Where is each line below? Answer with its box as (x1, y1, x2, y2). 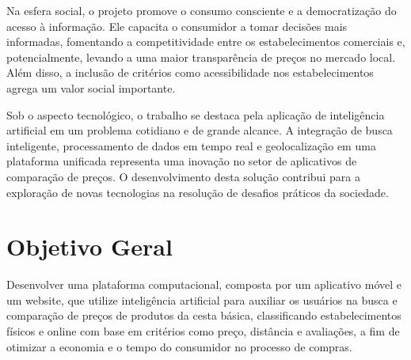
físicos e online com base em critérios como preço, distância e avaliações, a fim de (6, 323, 400, 339)
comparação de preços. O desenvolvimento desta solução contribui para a (6, 168, 360, 184)
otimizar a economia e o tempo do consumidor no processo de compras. (6, 338, 352, 354)
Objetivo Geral (6, 230, 173, 263)
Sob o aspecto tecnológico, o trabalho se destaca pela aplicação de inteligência (6, 106, 385, 123)
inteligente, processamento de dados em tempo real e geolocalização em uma (6, 137, 376, 153)
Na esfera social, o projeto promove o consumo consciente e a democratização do (6, 2, 397, 18)
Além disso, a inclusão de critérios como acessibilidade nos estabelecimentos (6, 64, 374, 81)
